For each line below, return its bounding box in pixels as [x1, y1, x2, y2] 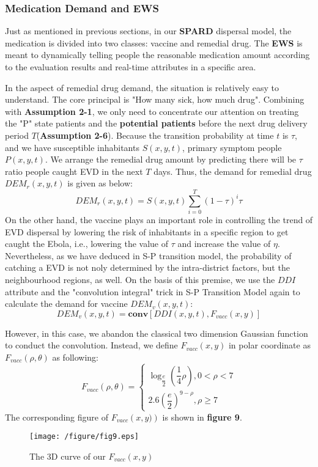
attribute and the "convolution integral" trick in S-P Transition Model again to [5, 285, 300, 298]
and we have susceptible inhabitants [5, 141, 139, 153]
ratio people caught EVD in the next [5, 164, 143, 177]
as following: [52, 351, 98, 363]
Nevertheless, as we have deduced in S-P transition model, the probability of [5, 249, 292, 262]
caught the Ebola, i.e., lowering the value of [5, 237, 169, 250]
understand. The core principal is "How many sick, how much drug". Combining [5, 93, 305, 106]
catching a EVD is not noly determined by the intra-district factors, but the [5, 261, 290, 274]
